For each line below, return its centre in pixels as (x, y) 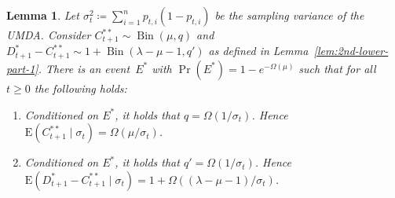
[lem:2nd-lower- (351, 51)
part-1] (22, 68)
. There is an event (84, 68)
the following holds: (80, 88)
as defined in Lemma (258, 51)
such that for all (337, 68)
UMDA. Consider (49, 35)
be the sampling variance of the (289, 15)
